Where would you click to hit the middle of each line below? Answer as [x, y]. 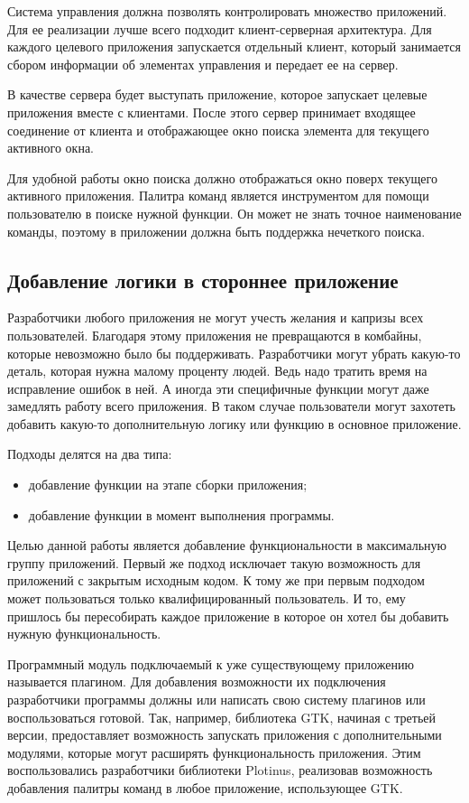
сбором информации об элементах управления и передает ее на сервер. [203, 64]
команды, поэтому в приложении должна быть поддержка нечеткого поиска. [216, 231]
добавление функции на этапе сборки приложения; [168, 485]
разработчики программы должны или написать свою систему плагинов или [216, 700]
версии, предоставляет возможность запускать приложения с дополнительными [225, 735]
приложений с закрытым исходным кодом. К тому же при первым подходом [216, 580]
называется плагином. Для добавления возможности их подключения [197, 682]
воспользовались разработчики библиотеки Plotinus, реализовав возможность [220, 770]
